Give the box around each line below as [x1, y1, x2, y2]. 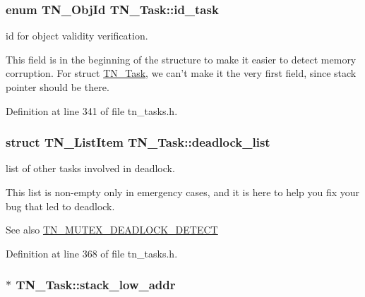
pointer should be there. [6, 80, 109, 94]
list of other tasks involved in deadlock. [6, 161, 175, 176]
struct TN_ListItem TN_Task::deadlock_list [6, 133, 270, 151]
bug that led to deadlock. [6, 198, 115, 213]
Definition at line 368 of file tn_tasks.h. [6, 246, 178, 260]
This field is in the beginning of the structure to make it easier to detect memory [6, 51, 357, 66]
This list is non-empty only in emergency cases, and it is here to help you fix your [6, 185, 360, 199]
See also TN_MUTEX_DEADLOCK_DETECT [6, 222, 218, 237]
